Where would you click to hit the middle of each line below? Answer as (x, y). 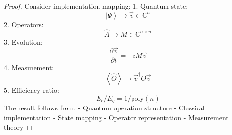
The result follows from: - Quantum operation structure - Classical (104, 108)
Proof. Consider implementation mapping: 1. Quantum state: (96, 6)
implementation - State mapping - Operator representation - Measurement (116, 117)
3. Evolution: (23, 41)
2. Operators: (24, 24)
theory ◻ (18, 127)
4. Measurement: (29, 67)
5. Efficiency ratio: (32, 90)
